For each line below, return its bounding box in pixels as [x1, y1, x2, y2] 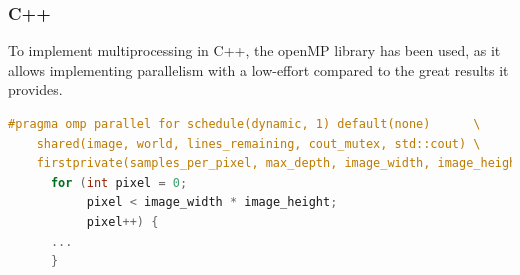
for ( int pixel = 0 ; [50, 175, 188, 190]
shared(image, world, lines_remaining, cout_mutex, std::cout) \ [36, 136, 481, 151]
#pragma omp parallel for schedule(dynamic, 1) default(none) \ [8, 117, 481, 131]
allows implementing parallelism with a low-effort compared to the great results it [8, 59, 509, 80]
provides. [8, 79, 63, 100]
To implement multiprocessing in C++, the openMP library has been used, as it [8, 40, 501, 61]
